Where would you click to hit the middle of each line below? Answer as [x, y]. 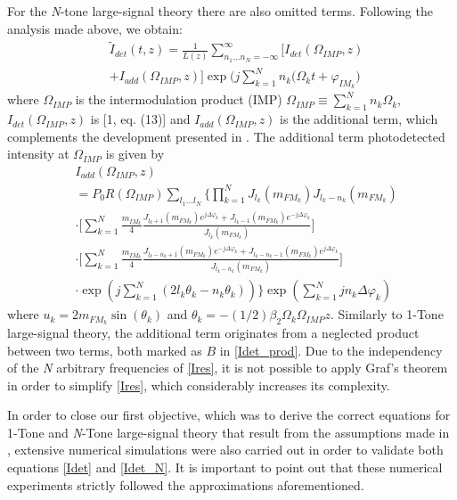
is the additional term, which [359, 119]
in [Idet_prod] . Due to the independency [331, 350]
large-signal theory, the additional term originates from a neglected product [213, 332]
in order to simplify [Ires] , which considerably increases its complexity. [199, 385]
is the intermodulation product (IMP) [179, 99]
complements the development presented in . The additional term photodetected [226, 136]
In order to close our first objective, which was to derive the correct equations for [229, 415]
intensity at [38, 154]
